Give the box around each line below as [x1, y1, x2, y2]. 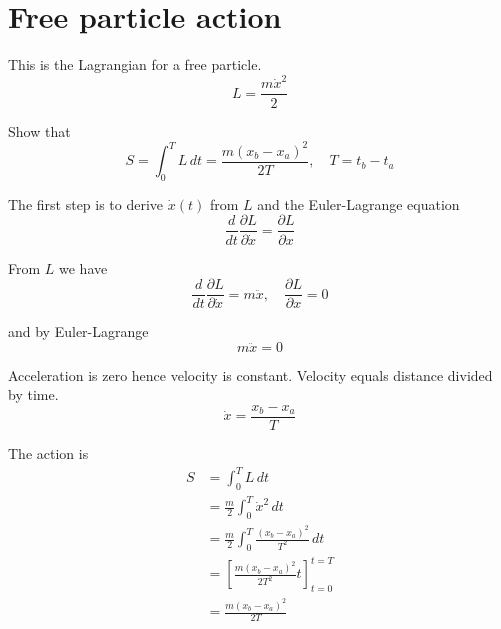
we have [59, 257, 108, 278]
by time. [8, 384, 59, 405]
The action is [8, 443, 89, 464]
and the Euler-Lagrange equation [257, 193, 460, 214]
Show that [8, 120, 71, 141]
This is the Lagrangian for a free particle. [8, 54, 262, 75]
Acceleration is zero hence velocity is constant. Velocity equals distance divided [8, 364, 493, 385]
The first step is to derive [8, 193, 164, 214]
